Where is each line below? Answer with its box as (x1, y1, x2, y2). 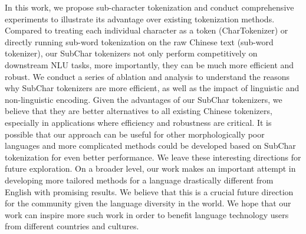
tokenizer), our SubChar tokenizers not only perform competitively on (5, 47, 258, 59)
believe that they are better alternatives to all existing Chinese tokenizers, (5, 105, 272, 117)
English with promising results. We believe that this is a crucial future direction (5, 185, 294, 198)
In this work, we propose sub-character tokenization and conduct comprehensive (5, 1, 294, 13)
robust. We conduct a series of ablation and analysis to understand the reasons (5, 70, 290, 82)
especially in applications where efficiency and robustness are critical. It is (5, 116, 272, 128)
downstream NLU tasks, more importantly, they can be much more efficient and (5, 58, 294, 71)
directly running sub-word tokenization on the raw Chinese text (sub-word (5, 35, 274, 48)
